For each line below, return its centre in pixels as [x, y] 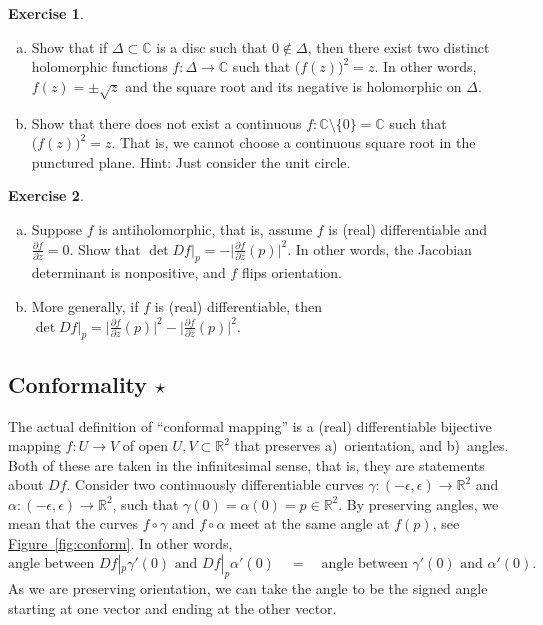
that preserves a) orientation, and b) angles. [371, 445]
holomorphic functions [99, 66]
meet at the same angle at [310, 523]
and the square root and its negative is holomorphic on [293, 85]
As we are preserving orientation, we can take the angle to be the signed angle [248, 588]
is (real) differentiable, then [238, 305]
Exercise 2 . [46, 195]
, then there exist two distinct [398, 46]
